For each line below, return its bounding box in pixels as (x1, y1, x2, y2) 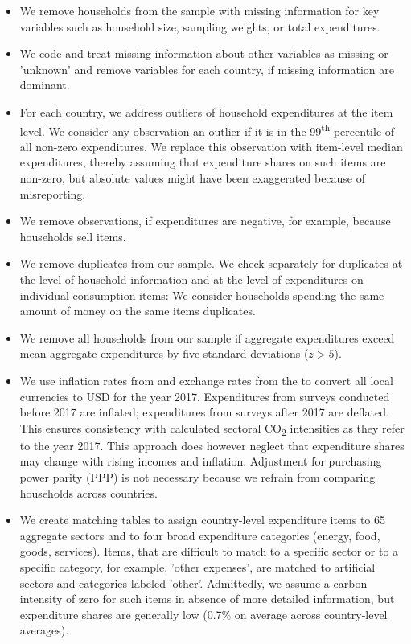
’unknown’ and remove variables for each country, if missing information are (19, 60, 395, 77)
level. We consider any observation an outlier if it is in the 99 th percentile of (19, 120, 395, 139)
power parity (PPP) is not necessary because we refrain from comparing (19, 469, 376, 486)
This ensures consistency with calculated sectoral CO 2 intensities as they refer (19, 419, 405, 438)
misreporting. (19, 185, 86, 202)
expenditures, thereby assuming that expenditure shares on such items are (19, 154, 386, 170)
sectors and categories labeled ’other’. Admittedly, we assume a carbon (19, 574, 368, 591)
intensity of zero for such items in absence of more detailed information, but (19, 590, 395, 607)
